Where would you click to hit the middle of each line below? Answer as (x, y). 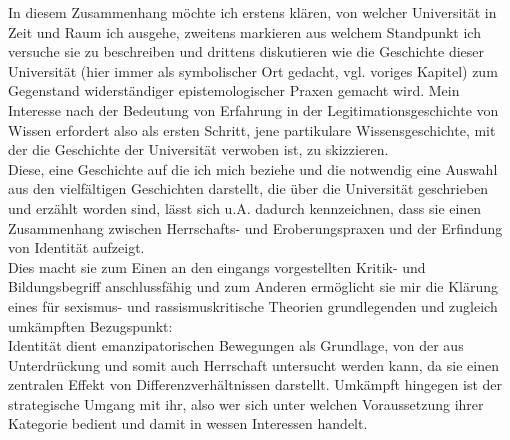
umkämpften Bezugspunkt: (90, 325)
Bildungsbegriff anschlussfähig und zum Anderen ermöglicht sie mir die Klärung (253, 286)
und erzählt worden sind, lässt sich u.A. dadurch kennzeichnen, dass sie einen (245, 207)
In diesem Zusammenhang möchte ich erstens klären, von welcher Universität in (252, 12)
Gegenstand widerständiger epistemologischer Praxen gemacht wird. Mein (234, 90)
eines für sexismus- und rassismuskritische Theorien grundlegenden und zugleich (253, 305)
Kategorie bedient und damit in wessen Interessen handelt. (188, 423)
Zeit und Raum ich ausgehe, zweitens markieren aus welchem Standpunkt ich (244, 31)
